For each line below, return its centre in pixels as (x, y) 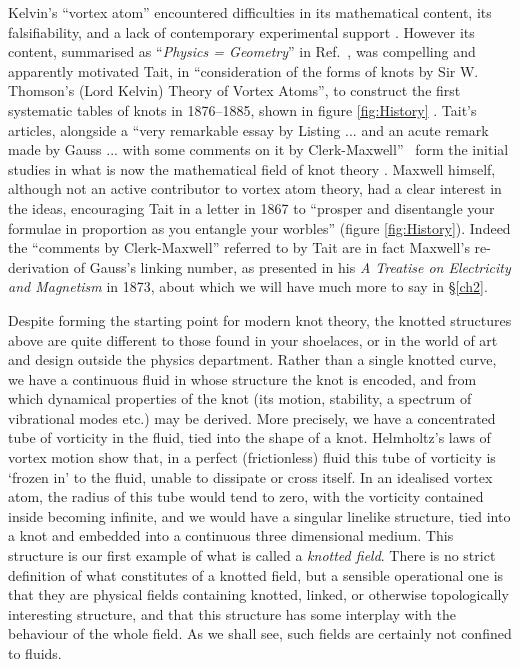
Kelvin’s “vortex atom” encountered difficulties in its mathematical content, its (250, 12)
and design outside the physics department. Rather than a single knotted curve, (252, 359)
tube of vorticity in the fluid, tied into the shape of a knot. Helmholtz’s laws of (249, 437)
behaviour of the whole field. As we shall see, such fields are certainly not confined (260, 633)
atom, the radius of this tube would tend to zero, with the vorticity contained (246, 496)
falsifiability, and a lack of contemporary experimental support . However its (241, 31)
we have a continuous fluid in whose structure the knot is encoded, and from (242, 378)
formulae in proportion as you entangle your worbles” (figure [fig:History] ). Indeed (259, 227)
